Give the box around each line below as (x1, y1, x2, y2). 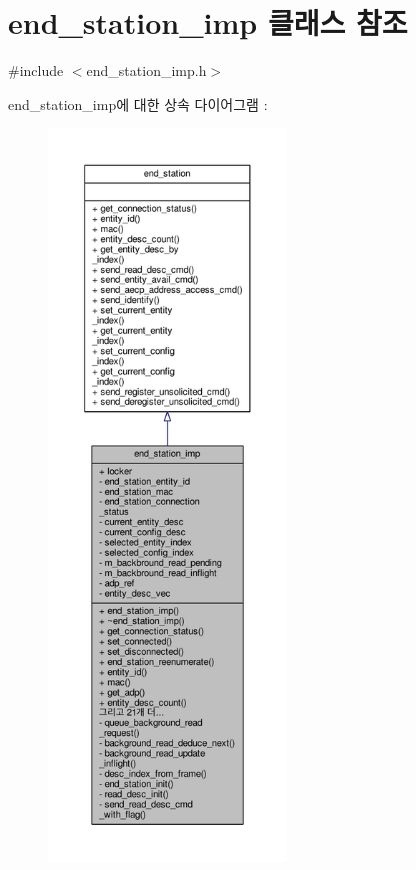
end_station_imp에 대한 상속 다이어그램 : (8, 93, 268, 114)
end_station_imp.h (86, 60, 207, 81)
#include (8, 60, 64, 81)
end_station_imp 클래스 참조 (8, 2, 408, 43)
